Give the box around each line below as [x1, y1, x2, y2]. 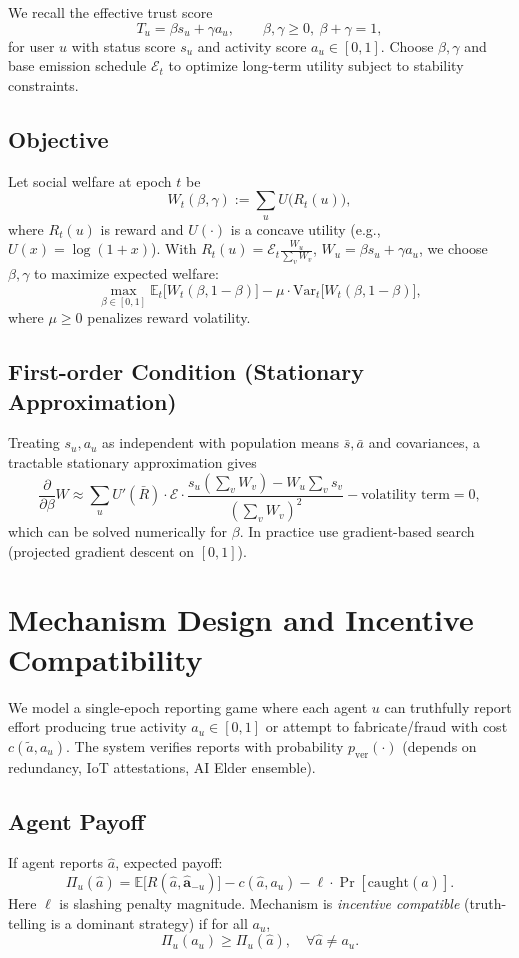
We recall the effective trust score [8, 2, 213, 22]
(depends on [402, 735, 477, 756]
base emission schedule [8, 55, 147, 76]
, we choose [418, 238, 488, 259]
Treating [8, 432, 60, 453]
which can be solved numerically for [8, 521, 228, 542]
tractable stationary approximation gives [8, 452, 257, 473]
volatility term [361, 488, 450, 503]
